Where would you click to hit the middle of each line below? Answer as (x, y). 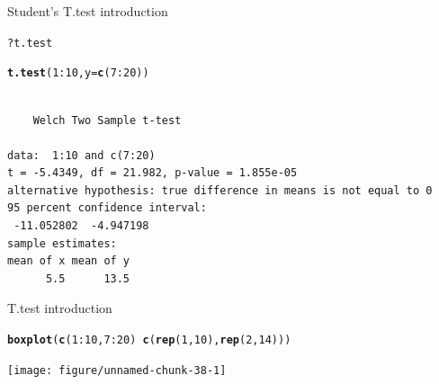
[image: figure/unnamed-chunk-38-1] (117, 370)
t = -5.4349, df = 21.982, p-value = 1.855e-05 (152, 173)
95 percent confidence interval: (107, 208)
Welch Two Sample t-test (107, 120)
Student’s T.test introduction (88, 11)
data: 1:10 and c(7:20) (81, 155)
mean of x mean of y (69, 261)
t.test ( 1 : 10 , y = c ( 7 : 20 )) (78, 73)
